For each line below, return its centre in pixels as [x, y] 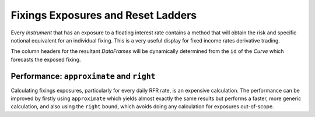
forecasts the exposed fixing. [46, 59]
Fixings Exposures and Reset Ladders [104, 15]
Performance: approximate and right [83, 76]
